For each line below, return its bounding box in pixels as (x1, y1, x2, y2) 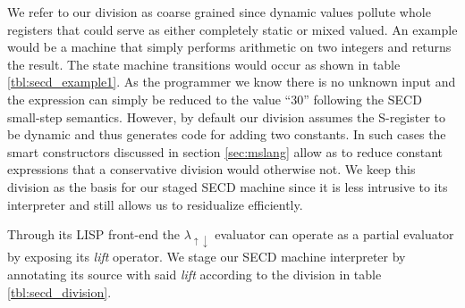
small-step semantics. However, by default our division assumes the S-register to (7, 107, 446, 126)
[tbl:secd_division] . (7, 282, 112, 301)
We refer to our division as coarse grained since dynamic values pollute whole (7, 3, 431, 21)
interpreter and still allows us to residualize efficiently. (7, 195, 303, 213)
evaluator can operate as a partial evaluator (215, 225, 454, 244)
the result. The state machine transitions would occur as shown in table (7, 54, 401, 73)
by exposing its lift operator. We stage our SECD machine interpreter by (7, 247, 406, 266)
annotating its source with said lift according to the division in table (7, 264, 382, 283)
